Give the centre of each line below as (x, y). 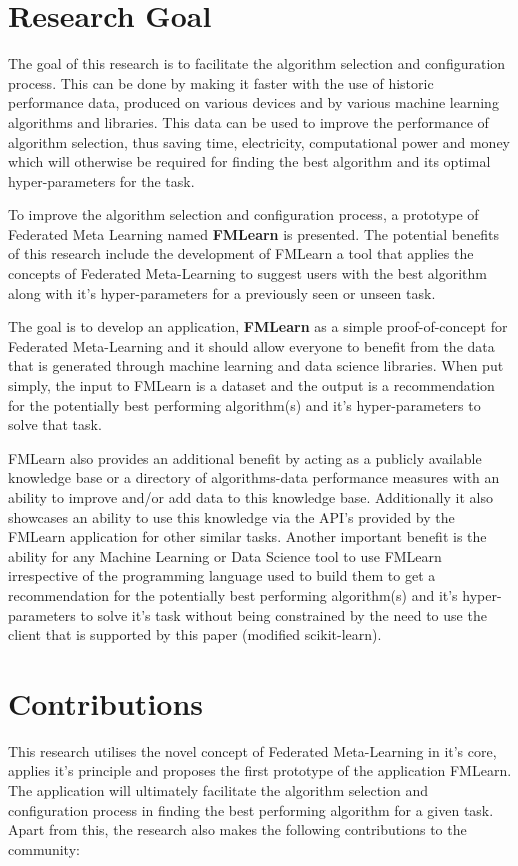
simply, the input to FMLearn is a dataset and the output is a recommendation (251, 385)
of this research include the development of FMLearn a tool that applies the (241, 253)
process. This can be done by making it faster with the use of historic (221, 82)
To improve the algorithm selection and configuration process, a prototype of (243, 214)
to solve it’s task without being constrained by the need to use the (283, 614)
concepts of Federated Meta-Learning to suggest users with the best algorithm (247, 273)
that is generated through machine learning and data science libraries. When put (256, 365)
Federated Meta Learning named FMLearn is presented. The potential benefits (253, 233)
